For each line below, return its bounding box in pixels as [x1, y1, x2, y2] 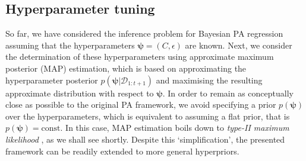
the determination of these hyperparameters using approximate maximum [5, 50, 274, 63]
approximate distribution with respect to [5, 86, 154, 99]
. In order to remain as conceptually [162, 86, 294, 99]
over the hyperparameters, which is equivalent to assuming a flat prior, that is [5, 110, 290, 122]
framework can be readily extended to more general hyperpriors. [5, 144, 239, 157]
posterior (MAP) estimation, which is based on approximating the [5, 62, 247, 74]
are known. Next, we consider [185, 38, 292, 51]
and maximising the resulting [156, 73, 263, 86]
